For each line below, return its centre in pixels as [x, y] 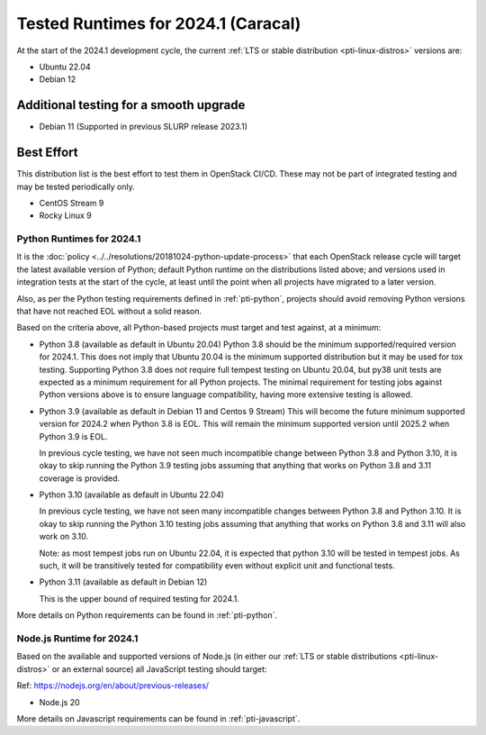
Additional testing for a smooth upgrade [131, 105]
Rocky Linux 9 [65, 215]
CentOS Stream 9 [72, 203]
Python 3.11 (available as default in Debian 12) [123, 582]
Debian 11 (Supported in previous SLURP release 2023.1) [143, 127]
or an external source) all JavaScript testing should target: [159, 669]
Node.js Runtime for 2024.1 [77, 638]
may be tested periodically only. [76, 186]
